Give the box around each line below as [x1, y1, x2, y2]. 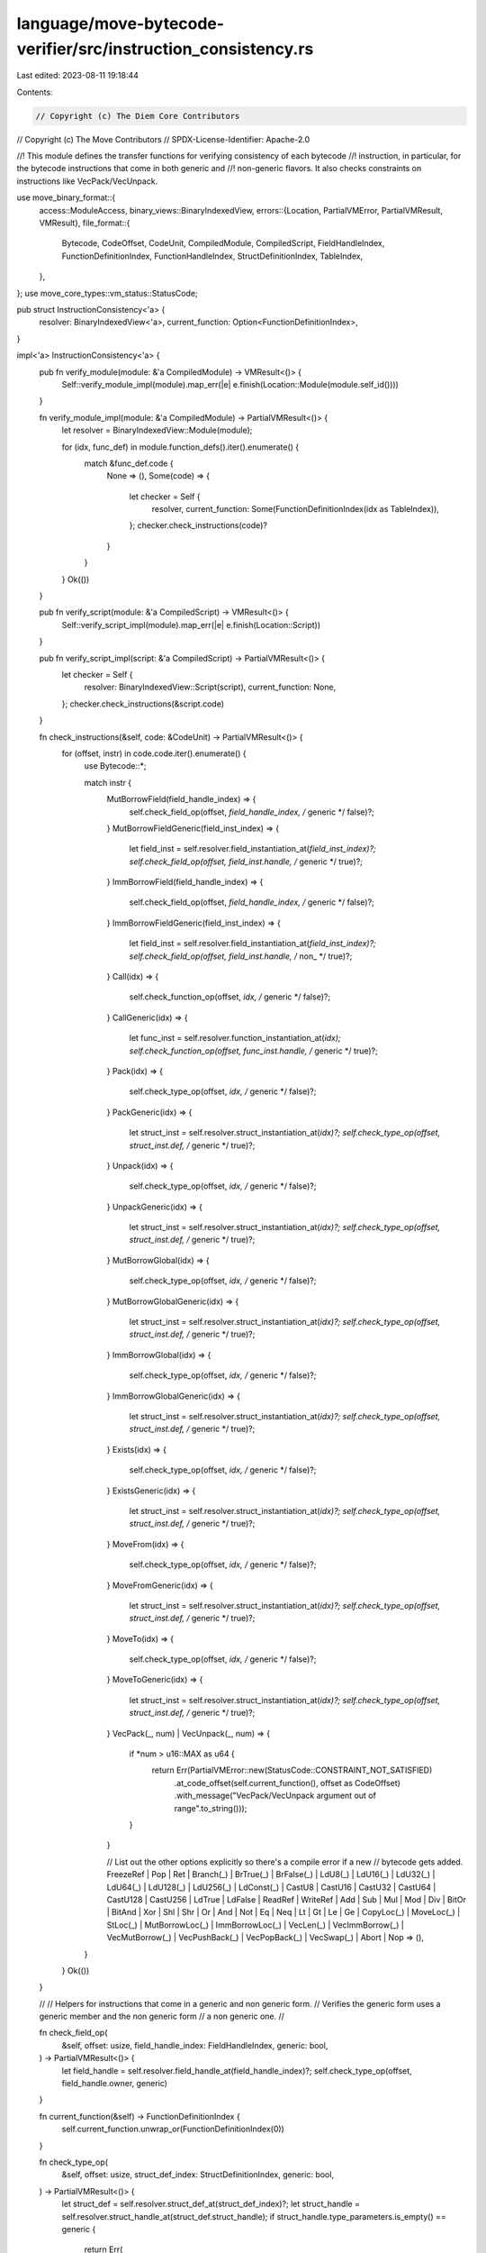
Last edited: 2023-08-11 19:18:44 [16, 70, 139, 81]
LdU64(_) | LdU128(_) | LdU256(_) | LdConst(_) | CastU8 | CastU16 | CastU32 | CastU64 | [106, 1882, 436, 1893]
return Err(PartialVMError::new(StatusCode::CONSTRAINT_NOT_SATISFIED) [151, 1765, 433, 1775]
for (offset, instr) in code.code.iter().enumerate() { [61, 748, 247, 759]
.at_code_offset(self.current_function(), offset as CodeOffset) [174, 1777, 400, 1788]
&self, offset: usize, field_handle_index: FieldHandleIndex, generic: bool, [61, 2039, 328, 2050]
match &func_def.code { [84, 458, 175, 469]
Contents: [16, 87, 53, 97]
